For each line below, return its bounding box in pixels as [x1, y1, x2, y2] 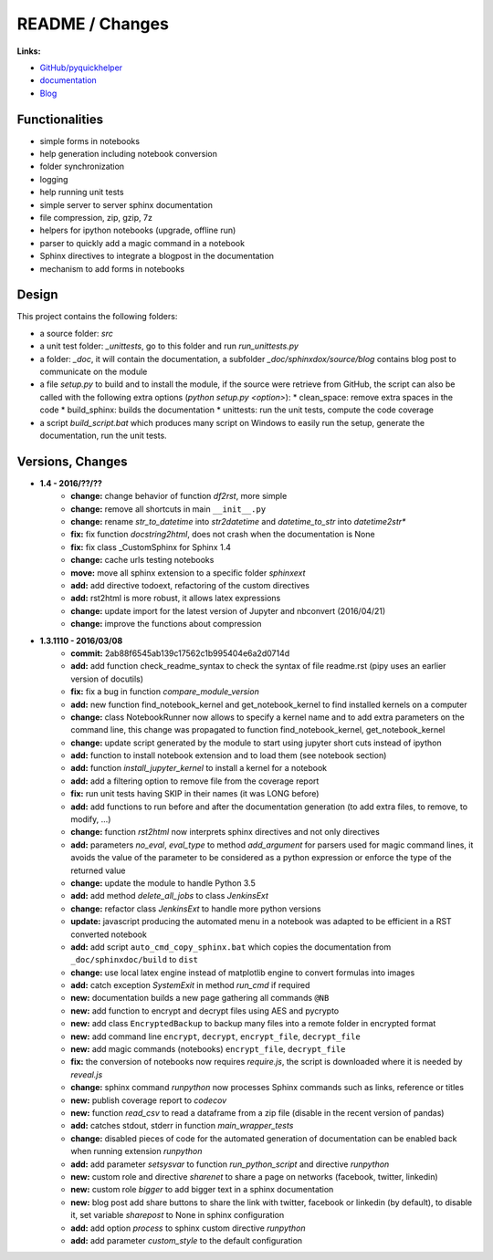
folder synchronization [39, 161, 125, 172]
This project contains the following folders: [16, 311, 178, 322]
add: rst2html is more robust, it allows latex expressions [70, 593, 281, 604]
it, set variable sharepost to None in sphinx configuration [70, 1210, 285, 1221]
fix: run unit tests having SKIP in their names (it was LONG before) [70, 788, 320, 799]
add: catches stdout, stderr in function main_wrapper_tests [70, 1120, 294, 1131]
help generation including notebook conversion [39, 149, 218, 160]
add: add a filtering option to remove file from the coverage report [70, 776, 320, 786]
